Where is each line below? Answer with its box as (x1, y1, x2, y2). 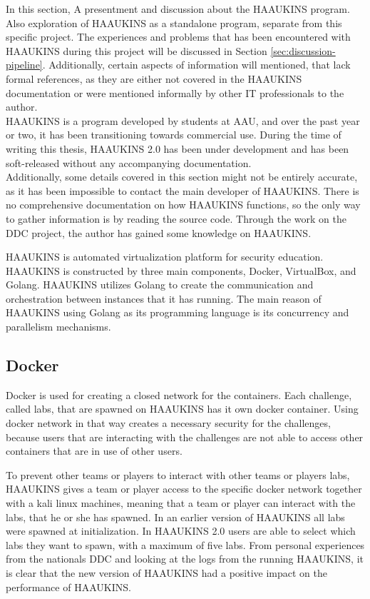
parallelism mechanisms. (6, 319, 111, 334)
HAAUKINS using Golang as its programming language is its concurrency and (6, 305, 349, 320)
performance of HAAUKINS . (6, 579, 131, 594)
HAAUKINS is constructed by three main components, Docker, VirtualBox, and (6, 263, 356, 278)
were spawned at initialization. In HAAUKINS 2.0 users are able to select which (6, 523, 356, 538)
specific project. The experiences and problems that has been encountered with (6, 29, 351, 44)
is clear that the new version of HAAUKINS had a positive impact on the (6, 565, 328, 580)
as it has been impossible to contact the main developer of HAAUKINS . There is (6, 183, 359, 198)
